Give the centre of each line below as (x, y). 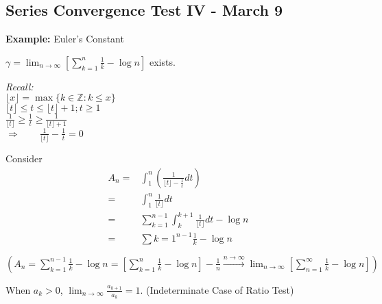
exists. (162, 61)
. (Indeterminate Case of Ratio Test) (217, 289)
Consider (24, 159)
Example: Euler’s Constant (65, 39)
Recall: (20, 86)
